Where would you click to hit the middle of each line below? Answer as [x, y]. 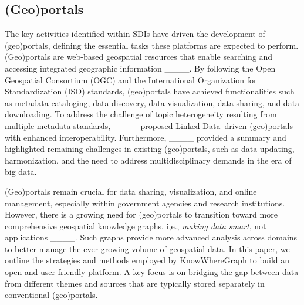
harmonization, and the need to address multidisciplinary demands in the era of [148, 160]
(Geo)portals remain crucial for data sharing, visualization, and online [131, 191]
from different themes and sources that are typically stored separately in [135, 283]
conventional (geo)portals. [51, 295]
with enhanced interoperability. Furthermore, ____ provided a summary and [146, 137]
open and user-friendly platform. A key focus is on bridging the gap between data [152, 272]
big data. [21, 172]
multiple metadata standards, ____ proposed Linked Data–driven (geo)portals [149, 125]
